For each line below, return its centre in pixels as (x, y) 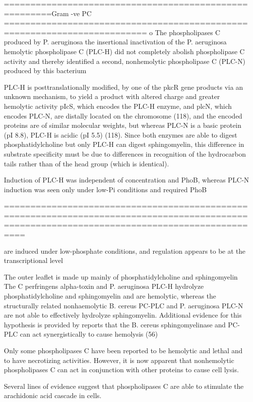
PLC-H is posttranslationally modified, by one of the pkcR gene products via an (124, 87)
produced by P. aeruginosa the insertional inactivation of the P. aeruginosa (115, 42)
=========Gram (36, 13)
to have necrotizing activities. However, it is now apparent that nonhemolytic (119, 360)
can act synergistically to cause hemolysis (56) (89, 334)
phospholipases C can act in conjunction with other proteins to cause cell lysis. (121, 370)
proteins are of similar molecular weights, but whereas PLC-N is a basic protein (123, 125)
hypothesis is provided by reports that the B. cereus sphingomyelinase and (115, 324)
